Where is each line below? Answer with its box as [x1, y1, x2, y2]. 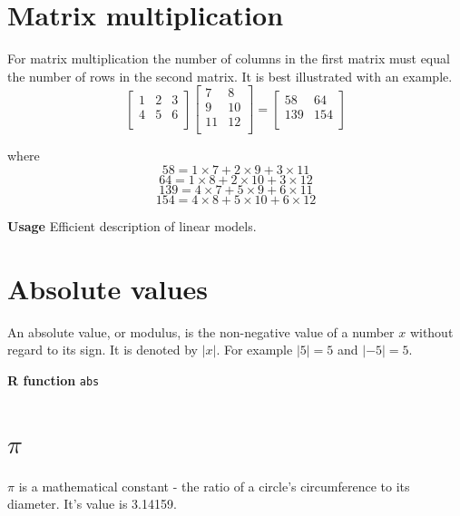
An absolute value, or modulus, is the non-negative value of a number [7, 322, 395, 341]
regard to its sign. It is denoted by [7, 340, 198, 359]
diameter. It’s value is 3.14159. [7, 494, 177, 513]
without [409, 322, 454, 341]
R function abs [7, 370, 100, 389]
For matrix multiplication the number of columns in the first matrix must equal [7, 49, 450, 68]
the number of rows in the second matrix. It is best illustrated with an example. [7, 66, 453, 85]
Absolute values [7, 269, 209, 307]
